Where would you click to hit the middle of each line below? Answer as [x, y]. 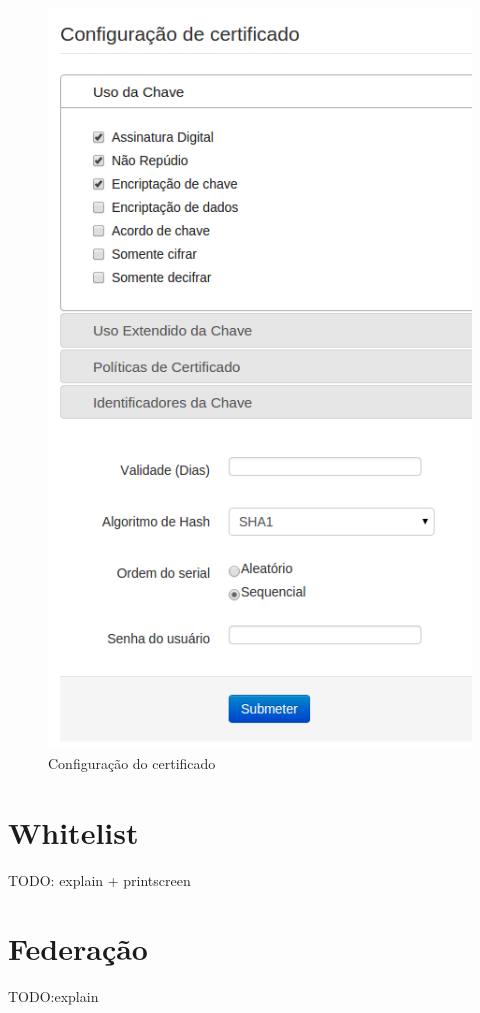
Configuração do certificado [132, 762]
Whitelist [73, 831]
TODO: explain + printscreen [99, 879]
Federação [78, 948]
